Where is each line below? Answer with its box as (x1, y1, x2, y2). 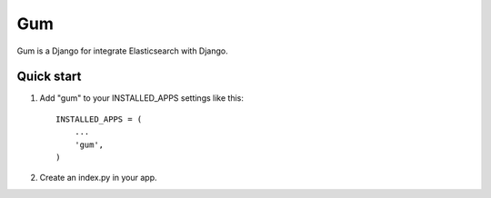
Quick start (16, 69, 82, 84)
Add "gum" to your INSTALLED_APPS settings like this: (39, 93, 245, 104)
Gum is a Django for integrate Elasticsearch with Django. (16, 45, 228, 56)
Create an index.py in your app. (39, 173, 158, 183)
